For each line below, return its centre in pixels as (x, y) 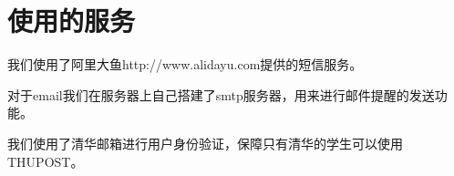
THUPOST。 (46, 161)
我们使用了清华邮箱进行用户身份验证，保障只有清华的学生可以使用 (205, 143)
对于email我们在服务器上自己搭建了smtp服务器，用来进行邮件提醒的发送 (221, 94)
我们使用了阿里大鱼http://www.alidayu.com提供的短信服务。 (185, 64)
